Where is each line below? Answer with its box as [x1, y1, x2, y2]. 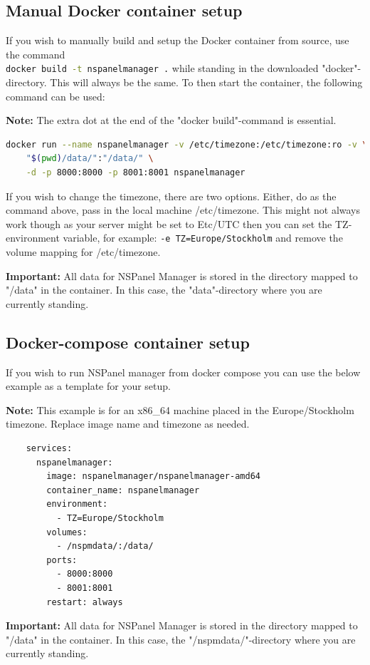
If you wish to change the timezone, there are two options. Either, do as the [6, 188, 337, 203]
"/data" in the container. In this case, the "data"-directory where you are [6, 282, 322, 297]
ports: [46, 555, 78, 565]
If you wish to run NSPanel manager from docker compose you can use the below [6, 364, 361, 379]
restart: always [46, 597, 123, 607]
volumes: [46, 527, 88, 537]
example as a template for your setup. [6, 378, 171, 393]
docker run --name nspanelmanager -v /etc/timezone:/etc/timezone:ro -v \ [6, 139, 368, 150]
